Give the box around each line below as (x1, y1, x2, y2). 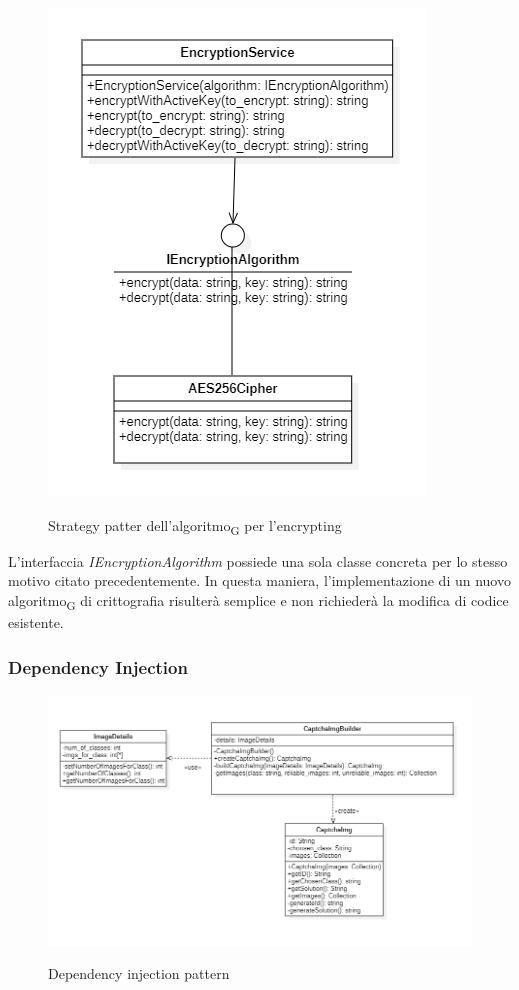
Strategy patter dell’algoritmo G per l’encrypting (48, 514, 342, 538)
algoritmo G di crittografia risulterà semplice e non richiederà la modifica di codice (8, 589, 509, 613)
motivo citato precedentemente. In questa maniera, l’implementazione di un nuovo (8, 570, 511, 591)
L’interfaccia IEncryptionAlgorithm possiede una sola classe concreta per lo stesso (8, 550, 508, 571)
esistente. (8, 612, 64, 633)
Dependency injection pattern (48, 963, 230, 984)
